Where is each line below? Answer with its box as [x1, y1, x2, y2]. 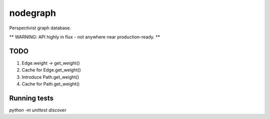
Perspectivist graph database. [9, 25, 71, 31]
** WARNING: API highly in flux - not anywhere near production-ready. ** [9, 34, 160, 40]
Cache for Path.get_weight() [21, 81, 80, 87]
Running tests [9, 94, 54, 102]
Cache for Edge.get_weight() [21, 67, 81, 73]
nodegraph [9, 7, 56, 18]
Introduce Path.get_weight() [21, 74, 79, 80]
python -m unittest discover [9, 107, 66, 113]
